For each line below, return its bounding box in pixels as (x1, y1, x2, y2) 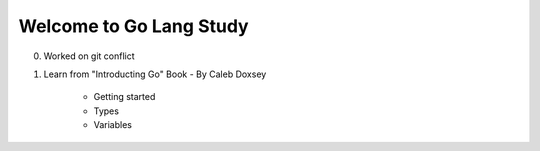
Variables (93, 119, 132, 131)
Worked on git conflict (43, 50, 135, 62)
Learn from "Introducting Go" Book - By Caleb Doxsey (43, 68, 267, 80)
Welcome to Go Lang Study (18, 15, 249, 37)
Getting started (93, 91, 156, 103)
